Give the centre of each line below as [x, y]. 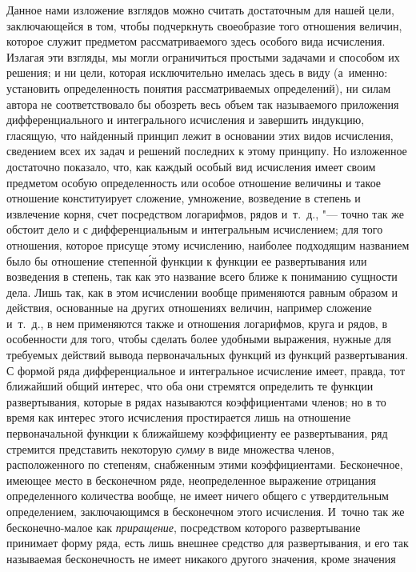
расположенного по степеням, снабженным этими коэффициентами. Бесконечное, [205, 464]
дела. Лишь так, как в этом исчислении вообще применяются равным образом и [202, 292]
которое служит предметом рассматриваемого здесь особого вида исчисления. [196, 41]
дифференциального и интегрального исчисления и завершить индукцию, [186, 120]
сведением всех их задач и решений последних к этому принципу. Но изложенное [207, 151]
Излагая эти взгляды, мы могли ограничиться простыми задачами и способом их [203, 56]
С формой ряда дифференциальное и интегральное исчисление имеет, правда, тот [206, 370]
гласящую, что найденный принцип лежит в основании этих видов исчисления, [200, 135]
